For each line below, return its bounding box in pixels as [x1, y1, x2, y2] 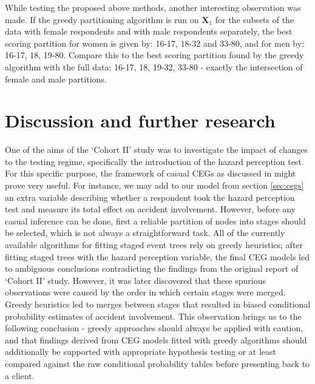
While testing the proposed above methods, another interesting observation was [5, 1, 301, 13]
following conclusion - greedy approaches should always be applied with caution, [5, 322, 303, 334]
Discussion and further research [5, 108, 276, 133]
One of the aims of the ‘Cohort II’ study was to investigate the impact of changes [5, 143, 308, 156]
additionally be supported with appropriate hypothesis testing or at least [5, 345, 277, 358]
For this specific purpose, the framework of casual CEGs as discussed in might [5, 167, 296, 180]
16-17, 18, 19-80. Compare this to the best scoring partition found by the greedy [5, 49, 304, 61]
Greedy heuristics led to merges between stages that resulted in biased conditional [5, 298, 311, 310]
